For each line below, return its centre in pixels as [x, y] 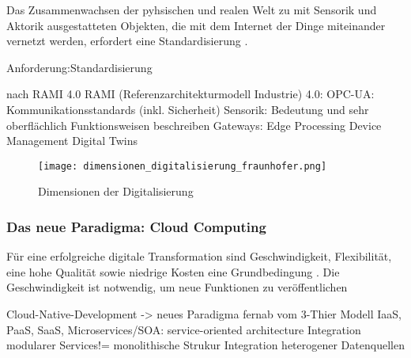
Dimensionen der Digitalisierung [116, 191]
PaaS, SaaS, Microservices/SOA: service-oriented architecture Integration [184, 329]
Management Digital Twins [72, 141]
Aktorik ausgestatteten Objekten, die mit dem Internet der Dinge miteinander [196, 25]
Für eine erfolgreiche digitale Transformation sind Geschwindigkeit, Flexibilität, [199, 256]
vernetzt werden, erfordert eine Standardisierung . [127, 41]
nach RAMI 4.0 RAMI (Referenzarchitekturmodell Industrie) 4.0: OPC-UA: [190, 94]
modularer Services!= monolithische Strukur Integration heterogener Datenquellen [205, 345]
